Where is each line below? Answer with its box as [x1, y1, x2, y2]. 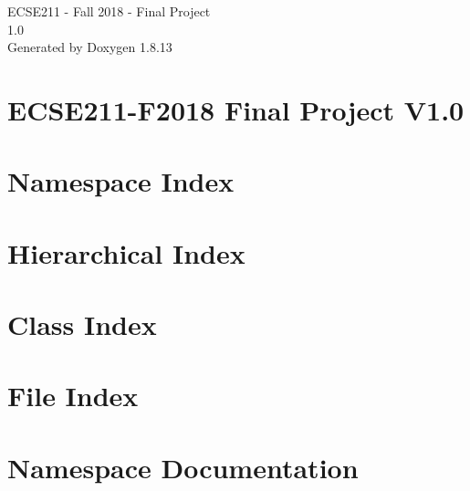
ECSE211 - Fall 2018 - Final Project [7, 2, 211, 20]
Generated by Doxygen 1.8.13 [7, 37, 172, 57]
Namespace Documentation [7, 448, 359, 486]
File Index [7, 377, 139, 414]
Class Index [7, 306, 157, 343]
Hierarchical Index [7, 234, 245, 271]
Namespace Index [7, 162, 235, 200]
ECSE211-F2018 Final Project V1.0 [7, 90, 465, 128]
